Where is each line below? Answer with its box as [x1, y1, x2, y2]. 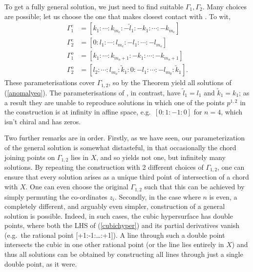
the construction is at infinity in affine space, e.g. [4, 107, 151, 117]
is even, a [209, 191, 237, 202]
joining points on [4, 152, 55, 162]
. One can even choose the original [25, 181, 128, 192]
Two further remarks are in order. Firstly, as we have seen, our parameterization [4, 133, 245, 143]
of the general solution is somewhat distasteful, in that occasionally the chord [4, 142, 236, 152]
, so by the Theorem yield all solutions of [108, 77, 232, 88]
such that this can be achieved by [144, 181, 245, 192]
